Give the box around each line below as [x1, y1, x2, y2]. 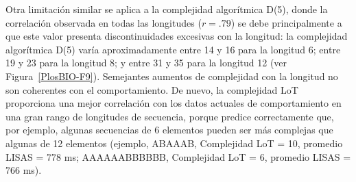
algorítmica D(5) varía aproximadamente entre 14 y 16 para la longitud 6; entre [5, 42, 341, 56]
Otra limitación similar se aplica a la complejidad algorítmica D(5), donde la [5, 2, 328, 16]
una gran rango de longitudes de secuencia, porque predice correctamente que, [5, 109, 334, 123]
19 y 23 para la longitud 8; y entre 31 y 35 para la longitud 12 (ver [5, 55, 287, 70]
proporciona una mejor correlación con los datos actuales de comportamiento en [5, 96, 342, 110]
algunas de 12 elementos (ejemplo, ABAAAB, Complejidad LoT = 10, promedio [5, 135, 343, 150]
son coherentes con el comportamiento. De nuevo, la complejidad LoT [5, 82, 298, 96]
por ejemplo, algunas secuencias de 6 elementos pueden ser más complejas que [5, 122, 333, 137]
